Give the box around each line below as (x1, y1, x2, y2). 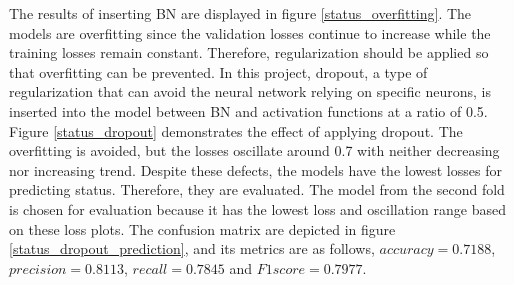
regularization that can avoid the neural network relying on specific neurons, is (9, 81, 491, 102)
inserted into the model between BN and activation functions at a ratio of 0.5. (9, 100, 488, 121)
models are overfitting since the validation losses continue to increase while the (9, 22, 491, 43)
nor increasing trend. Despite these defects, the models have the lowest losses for (9, 159, 502, 180)
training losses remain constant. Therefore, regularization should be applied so (9, 42, 489, 63)
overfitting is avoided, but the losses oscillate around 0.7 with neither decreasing (9, 140, 500, 161)
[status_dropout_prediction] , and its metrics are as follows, (9, 238, 375, 259)
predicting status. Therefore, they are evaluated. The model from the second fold (9, 179, 505, 200)
